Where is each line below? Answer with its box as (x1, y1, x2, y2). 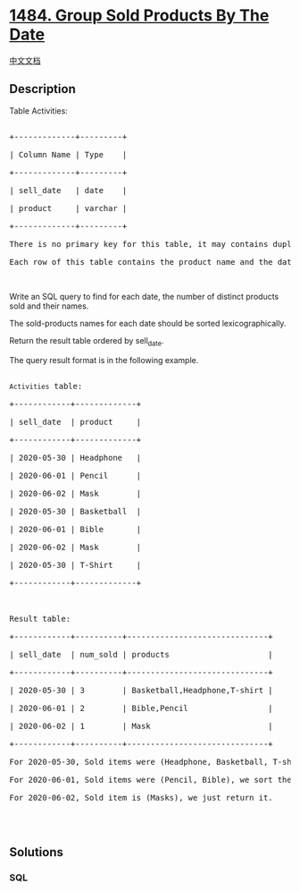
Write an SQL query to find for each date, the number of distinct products (9, 291, 279, 301)
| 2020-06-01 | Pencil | (9, 471, 142, 480)
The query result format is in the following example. (9, 354, 199, 365)
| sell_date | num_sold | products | (9, 649, 274, 659)
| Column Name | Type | (9, 149, 128, 159)
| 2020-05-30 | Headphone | (9, 453, 142, 462)
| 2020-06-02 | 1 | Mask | (9, 721, 274, 731)
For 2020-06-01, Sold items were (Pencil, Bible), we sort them (9, 775, 297, 785)
